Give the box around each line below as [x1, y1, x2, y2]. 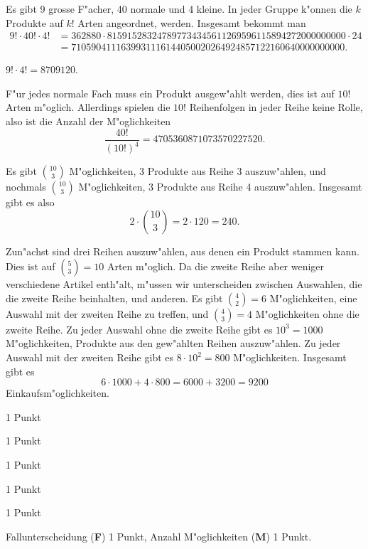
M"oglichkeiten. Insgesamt [233, 350, 347, 364]
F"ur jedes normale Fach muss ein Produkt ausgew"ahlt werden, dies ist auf [6, 85, 335, 100]
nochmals [6, 179, 46, 194]
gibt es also [6, 195, 55, 210]
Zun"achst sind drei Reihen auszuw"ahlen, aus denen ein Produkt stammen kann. [6, 243, 359, 258]
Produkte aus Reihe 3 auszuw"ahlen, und [147, 164, 326, 178]
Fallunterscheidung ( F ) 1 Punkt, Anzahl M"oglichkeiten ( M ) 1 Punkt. [6, 528, 312, 543]
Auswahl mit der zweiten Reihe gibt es [6, 350, 174, 364]
